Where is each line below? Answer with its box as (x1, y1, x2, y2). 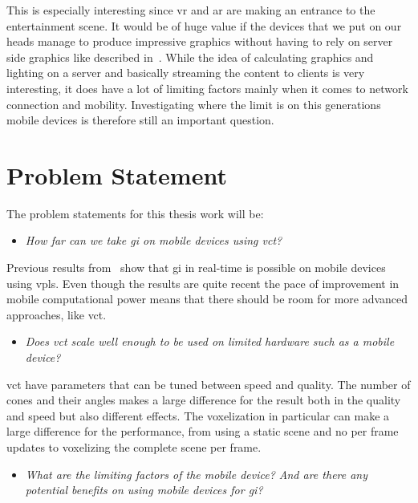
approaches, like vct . (6, 306, 107, 322)
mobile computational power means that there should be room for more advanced (6, 290, 408, 307)
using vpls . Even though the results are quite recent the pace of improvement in (6, 274, 400, 291)
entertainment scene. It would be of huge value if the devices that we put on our (6, 17, 402, 34)
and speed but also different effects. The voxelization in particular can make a (6, 407, 390, 424)
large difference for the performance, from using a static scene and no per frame (6, 423, 399, 440)
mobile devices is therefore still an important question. (6, 112, 274, 128)
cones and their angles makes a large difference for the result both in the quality (6, 391, 401, 408)
